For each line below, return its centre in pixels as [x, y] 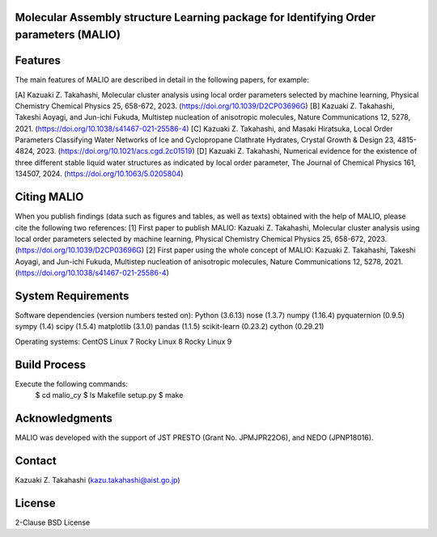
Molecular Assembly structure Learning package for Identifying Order [195, 17]
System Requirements [72, 296]
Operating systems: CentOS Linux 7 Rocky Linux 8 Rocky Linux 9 [123, 341]
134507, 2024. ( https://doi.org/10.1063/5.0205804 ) [99, 174]
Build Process [51, 364]
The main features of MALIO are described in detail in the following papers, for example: [162, 80]
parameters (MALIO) [68, 35]
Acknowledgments [64, 418]
